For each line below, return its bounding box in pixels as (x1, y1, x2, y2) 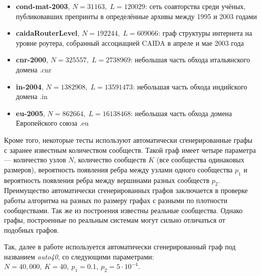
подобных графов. (4, 224, 59, 235)
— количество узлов (4, 154, 66, 165)
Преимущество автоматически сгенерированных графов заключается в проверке (4, 185, 248, 196)
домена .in (16, 91, 48, 102)
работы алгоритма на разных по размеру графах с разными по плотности (4, 195, 227, 205)
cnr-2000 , (16, 54, 49, 65)
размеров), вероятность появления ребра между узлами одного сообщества (4, 164, 233, 174)
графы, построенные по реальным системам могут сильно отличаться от (4, 215, 225, 225)
